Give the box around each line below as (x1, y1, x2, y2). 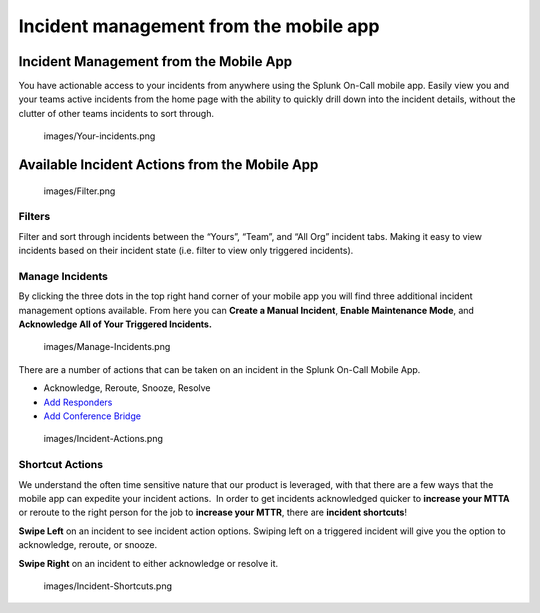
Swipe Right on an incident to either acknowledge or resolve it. (18, 557, 279, 569)
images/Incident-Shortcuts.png (43, 580, 173, 592)
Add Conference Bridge (43, 410, 142, 422)
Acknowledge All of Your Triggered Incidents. (18, 318, 212, 330)
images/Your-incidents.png (43, 130, 156, 142)
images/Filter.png (43, 185, 116, 197)
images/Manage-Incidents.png (43, 341, 171, 353)
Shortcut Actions (18, 458, 104, 472)
